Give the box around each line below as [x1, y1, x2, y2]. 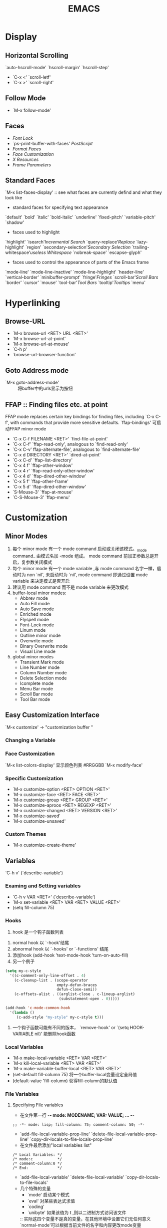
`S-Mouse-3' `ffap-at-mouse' [12, 489, 73, 495]
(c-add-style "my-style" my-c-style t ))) [16, 1015, 104, 1020]
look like [5, 195, 22, 201]
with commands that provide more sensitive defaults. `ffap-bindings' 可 [10, 419, 157, 426]
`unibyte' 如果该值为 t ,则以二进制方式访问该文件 [27, 1209, 126, 1215]
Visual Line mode [19, 648, 56, 654]
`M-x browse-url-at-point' [12, 336, 66, 342]
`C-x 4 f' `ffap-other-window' [12, 462, 73, 468]
